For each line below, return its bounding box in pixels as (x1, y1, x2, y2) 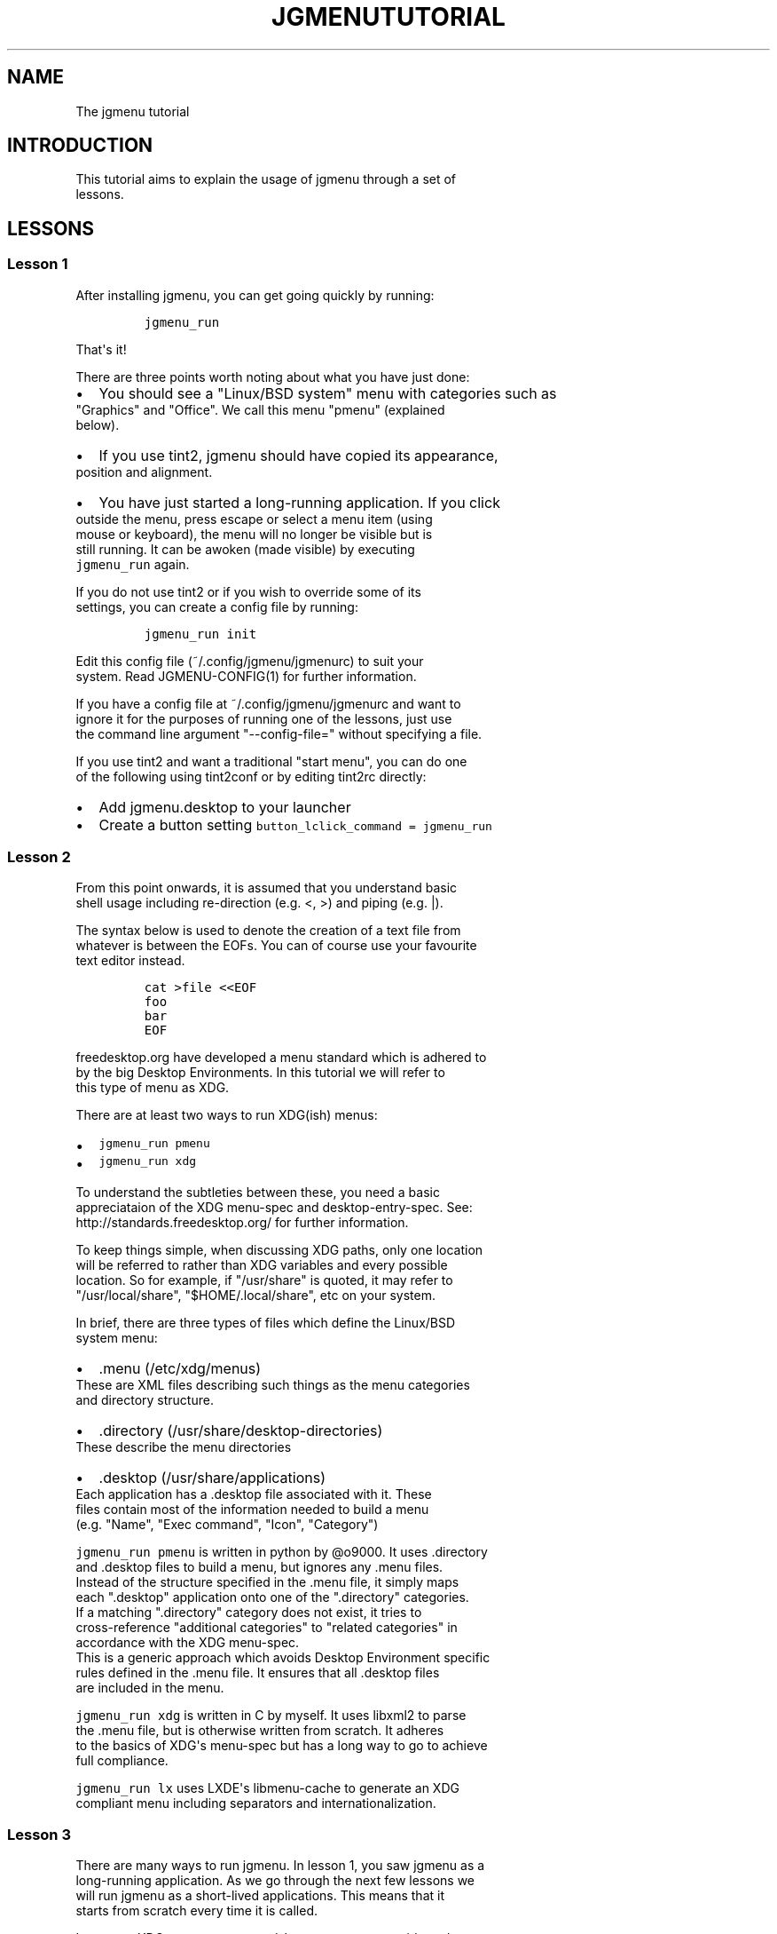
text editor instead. (75, 953, 185, 969)
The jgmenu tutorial (75, 103, 190, 119)
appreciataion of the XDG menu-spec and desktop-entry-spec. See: (75, 1200, 473, 1216)
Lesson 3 (7, 1825, 71, 1843)
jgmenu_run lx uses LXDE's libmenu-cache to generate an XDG (75, 1780, 459, 1796)
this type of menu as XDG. (75, 1080, 230, 1096)
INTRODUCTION (7, 134, 153, 157)
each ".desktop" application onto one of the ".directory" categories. (75, 1589, 469, 1605)
